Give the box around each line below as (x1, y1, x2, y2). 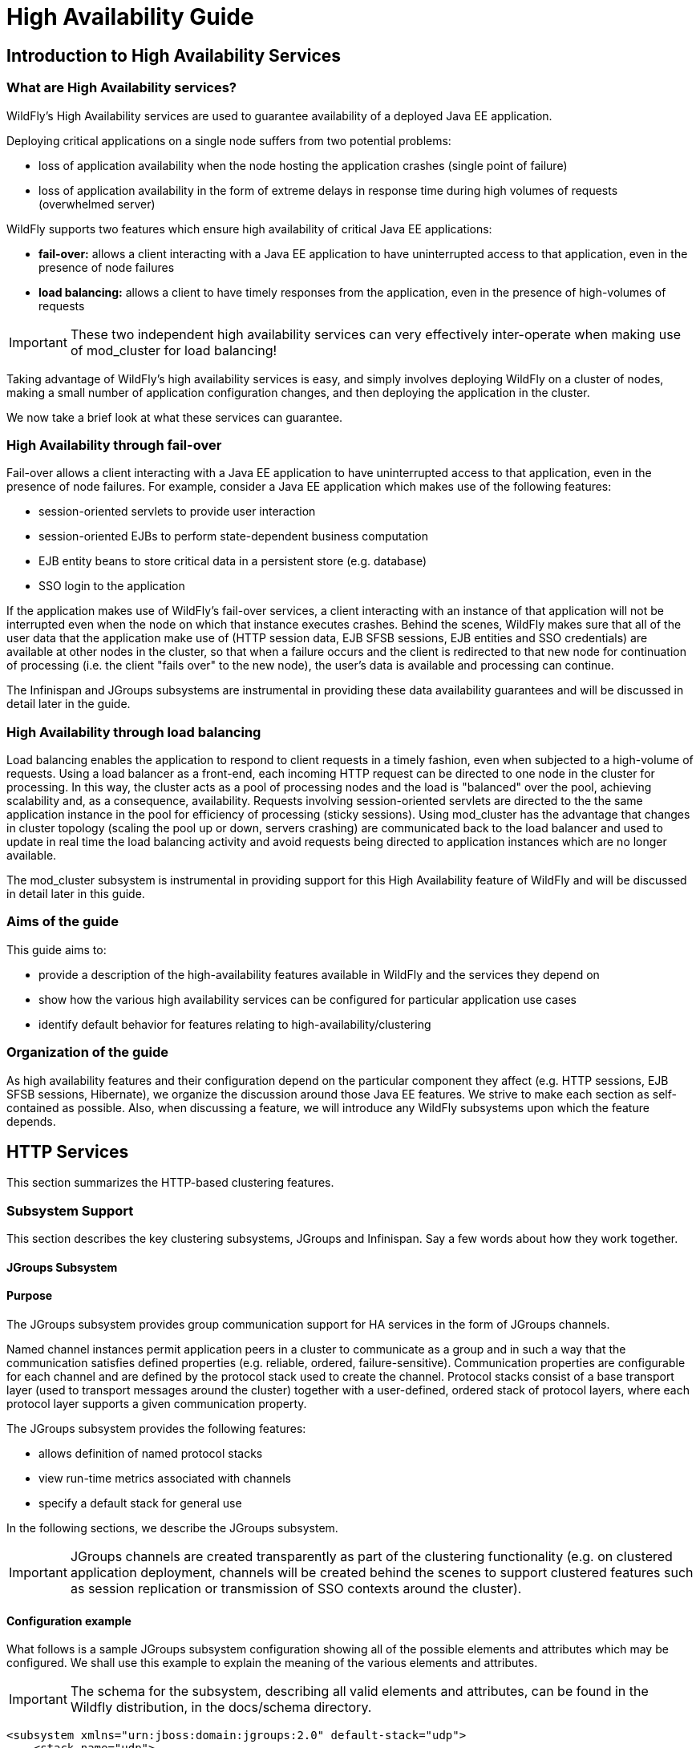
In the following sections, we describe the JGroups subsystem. (6, 1520, 338, 1535)
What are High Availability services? (6, 79, 237, 96)
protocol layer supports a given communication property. (6, 1396, 307, 1410)
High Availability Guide (6, 3, 254, 30)
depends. (6, 1114, 56, 1128)
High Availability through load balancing (6, 723, 261, 740)
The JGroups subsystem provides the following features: (6, 1421, 306, 1435)
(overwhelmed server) (38, 196, 156, 211)
